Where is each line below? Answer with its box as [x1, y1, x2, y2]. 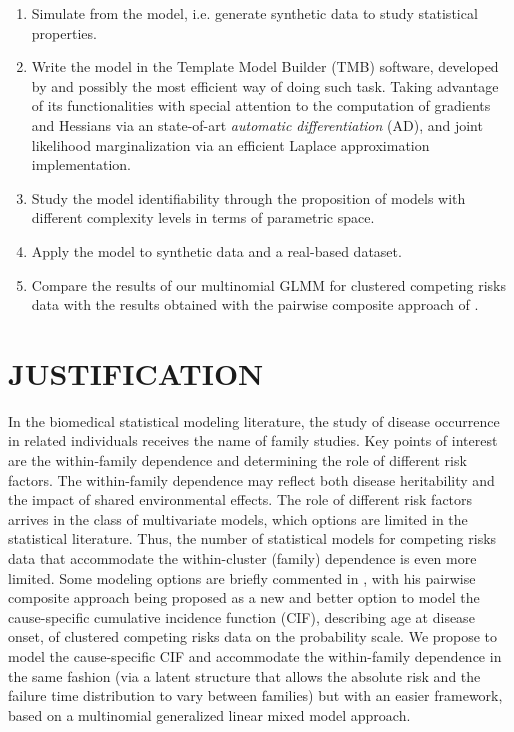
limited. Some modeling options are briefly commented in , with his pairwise [8, 567, 476, 588]
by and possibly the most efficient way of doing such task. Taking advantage [31, 75, 499, 96]
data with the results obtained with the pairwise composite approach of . [31, 294, 479, 315]
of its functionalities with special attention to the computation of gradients [31, 95, 491, 116]
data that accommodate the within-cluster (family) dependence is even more [8, 548, 477, 568]
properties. [31, 22, 97, 43]
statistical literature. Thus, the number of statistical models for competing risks [8, 528, 497, 549]
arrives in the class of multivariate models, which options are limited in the [8, 508, 468, 529]
